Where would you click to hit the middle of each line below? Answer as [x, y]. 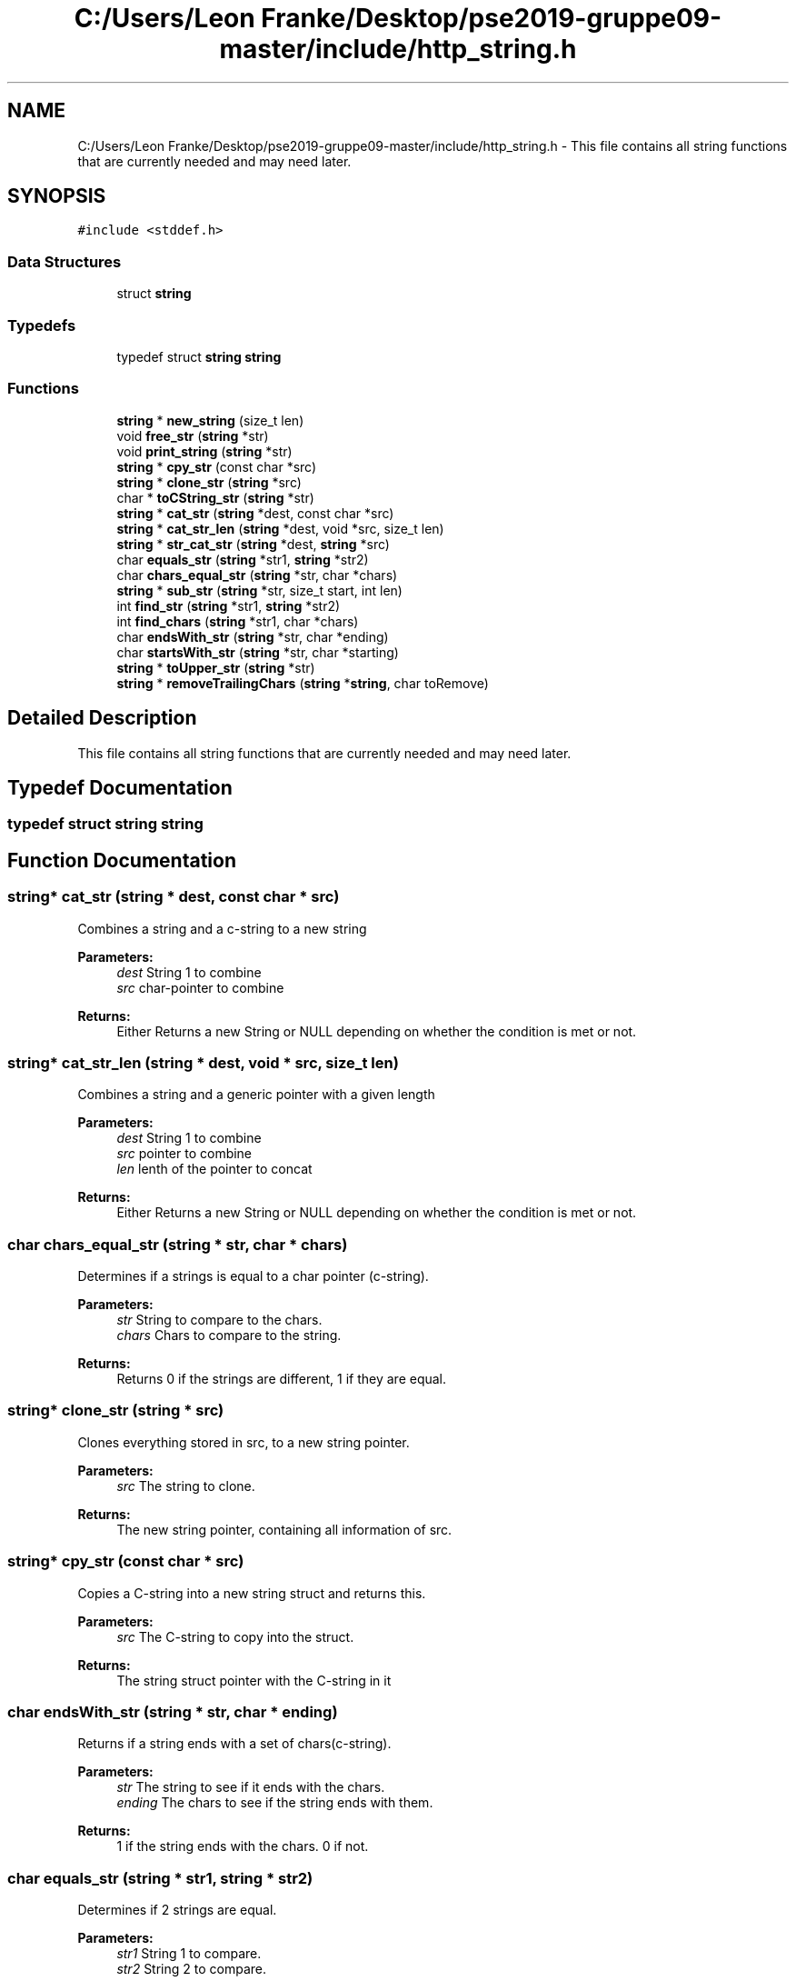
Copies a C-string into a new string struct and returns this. [252, 1593]
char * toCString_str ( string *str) [215, 497]
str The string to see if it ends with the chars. [251, 1787]
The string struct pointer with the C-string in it [254, 1680]
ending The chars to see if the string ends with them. [275, 1803]
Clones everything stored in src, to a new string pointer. [244, 1442]
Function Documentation [122, 860]
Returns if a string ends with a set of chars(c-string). [234, 1744]
